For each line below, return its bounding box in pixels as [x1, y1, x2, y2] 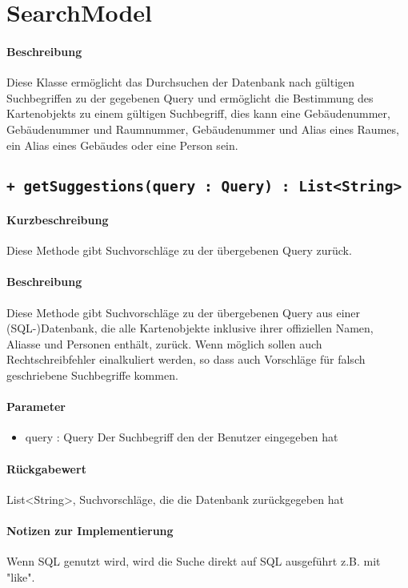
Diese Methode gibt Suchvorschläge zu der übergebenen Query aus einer [6, 304, 361, 320]
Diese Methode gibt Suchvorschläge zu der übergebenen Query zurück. [6, 242, 352, 259]
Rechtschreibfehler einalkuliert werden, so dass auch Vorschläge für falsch [6, 351, 366, 368]
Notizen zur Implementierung [6, 522, 174, 539]
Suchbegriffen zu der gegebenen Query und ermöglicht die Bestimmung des [6, 89, 374, 106]
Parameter [6, 398, 66, 415]
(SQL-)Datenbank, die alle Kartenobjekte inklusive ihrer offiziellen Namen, [6, 320, 374, 336]
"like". [6, 568, 35, 585]
